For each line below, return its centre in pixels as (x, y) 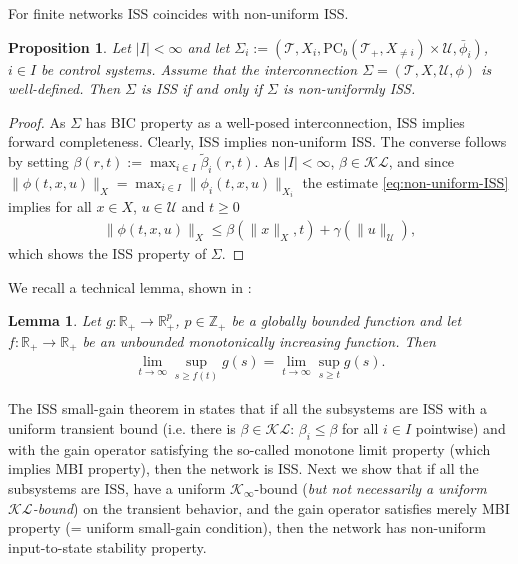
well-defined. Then (64, 88)
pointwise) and (460, 427)
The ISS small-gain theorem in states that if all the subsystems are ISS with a (247, 408)
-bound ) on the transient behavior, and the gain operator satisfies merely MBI (271, 507)
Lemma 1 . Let (54, 320)
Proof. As (37, 121)
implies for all (50, 206)
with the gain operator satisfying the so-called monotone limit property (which (249, 448)
